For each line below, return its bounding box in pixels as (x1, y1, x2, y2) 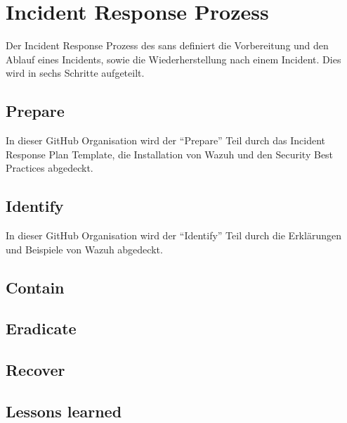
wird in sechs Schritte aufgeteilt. (6, 65, 145, 80)
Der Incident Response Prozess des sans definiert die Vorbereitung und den (6, 38, 329, 53)
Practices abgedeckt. (6, 160, 93, 175)
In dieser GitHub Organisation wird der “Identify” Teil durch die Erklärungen (6, 228, 341, 243)
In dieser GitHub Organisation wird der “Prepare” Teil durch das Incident (6, 133, 326, 148)
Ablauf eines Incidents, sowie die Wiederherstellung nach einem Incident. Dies (6, 51, 341, 66)
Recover (6, 359, 65, 381)
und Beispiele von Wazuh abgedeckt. (6, 241, 163, 256)
